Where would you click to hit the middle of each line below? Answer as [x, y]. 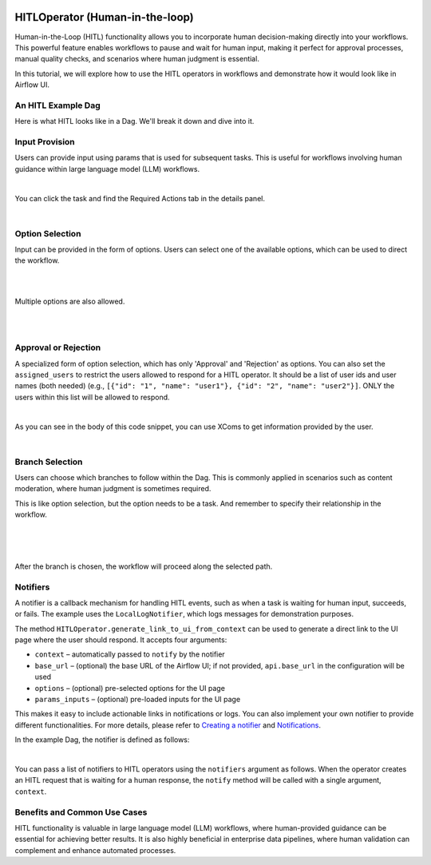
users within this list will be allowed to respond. [93, 397]
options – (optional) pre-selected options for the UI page [130, 688]
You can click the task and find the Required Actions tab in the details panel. [140, 198]
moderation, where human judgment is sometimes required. [113, 489]
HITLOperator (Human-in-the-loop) [105, 17]
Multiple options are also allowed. [70, 301]
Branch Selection [49, 462]
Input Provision [45, 141]
